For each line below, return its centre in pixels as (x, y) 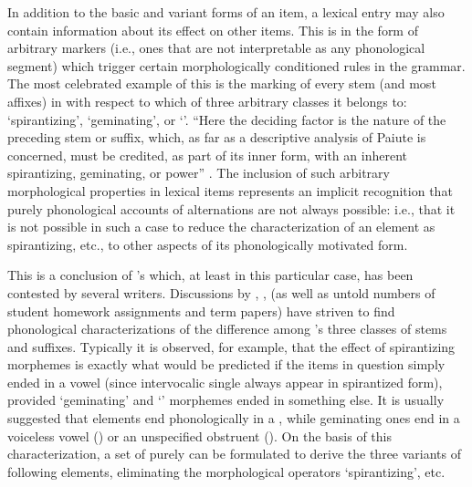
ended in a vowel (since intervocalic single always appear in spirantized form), (225, 382)
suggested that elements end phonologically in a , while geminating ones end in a (234, 418)
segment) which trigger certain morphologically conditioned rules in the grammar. (236, 65)
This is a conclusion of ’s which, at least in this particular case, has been (210, 275)
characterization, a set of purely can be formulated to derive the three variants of (235, 454)
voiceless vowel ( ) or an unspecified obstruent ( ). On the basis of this (199, 435)
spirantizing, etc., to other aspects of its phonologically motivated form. (208, 244)
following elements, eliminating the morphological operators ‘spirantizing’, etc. (226, 471)
